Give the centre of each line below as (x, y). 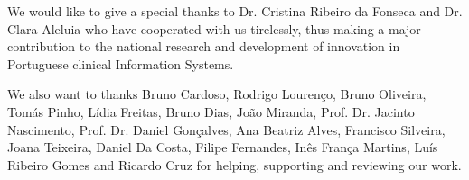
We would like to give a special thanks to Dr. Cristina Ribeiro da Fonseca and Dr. (235, 11)
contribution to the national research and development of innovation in (204, 46)
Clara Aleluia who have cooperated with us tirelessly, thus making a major (214, 28)
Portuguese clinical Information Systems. (121, 63)
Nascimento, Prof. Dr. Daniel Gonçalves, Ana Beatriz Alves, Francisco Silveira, (226, 129)
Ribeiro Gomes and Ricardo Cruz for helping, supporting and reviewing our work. (234, 164)
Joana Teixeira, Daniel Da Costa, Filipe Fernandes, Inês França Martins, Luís (223, 147)
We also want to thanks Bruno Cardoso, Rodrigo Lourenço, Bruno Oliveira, (217, 94)
